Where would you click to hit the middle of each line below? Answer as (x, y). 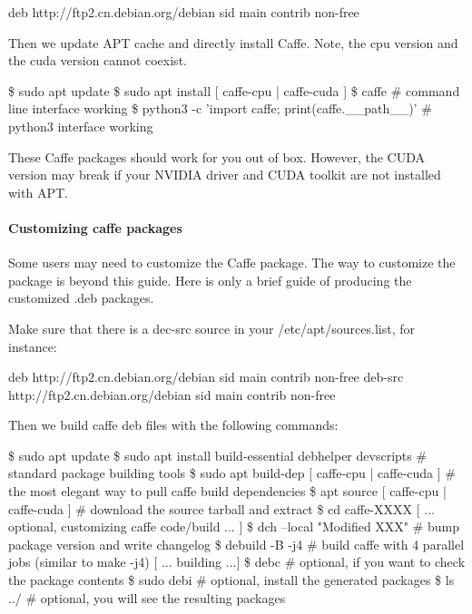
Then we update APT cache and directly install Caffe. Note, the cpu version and (233, 42)
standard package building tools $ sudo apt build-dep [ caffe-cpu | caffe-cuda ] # (232, 473)
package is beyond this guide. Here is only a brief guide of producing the (210, 280)
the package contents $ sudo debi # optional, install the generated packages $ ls (231, 580)
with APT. (38, 192)
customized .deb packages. (81, 298)
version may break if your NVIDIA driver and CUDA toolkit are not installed (225, 175)
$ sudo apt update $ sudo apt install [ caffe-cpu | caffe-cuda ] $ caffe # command (234, 90)
